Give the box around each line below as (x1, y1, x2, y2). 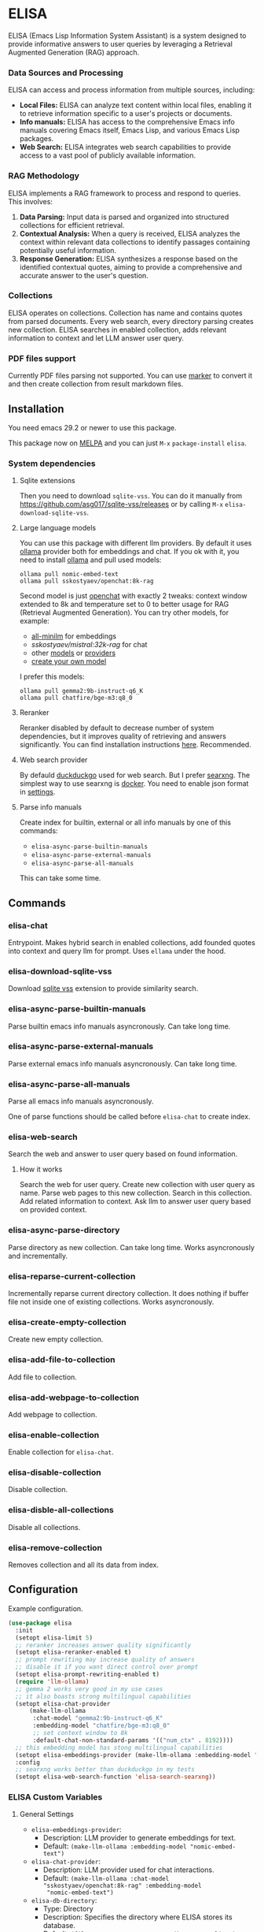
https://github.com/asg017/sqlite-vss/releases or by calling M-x (19, 500, 224, 509)
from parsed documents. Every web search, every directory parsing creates (8, 316, 254, 326)
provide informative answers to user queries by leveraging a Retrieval (8, 39, 233, 48)
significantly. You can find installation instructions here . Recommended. (19, 740, 251, 750)
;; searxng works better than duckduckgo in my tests (15, 1766, 195, 1774)
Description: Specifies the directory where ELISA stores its (42, 1912, 233, 1922)
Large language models (19, 523, 97, 533)
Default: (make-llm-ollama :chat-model (42, 1874, 170, 1883)
